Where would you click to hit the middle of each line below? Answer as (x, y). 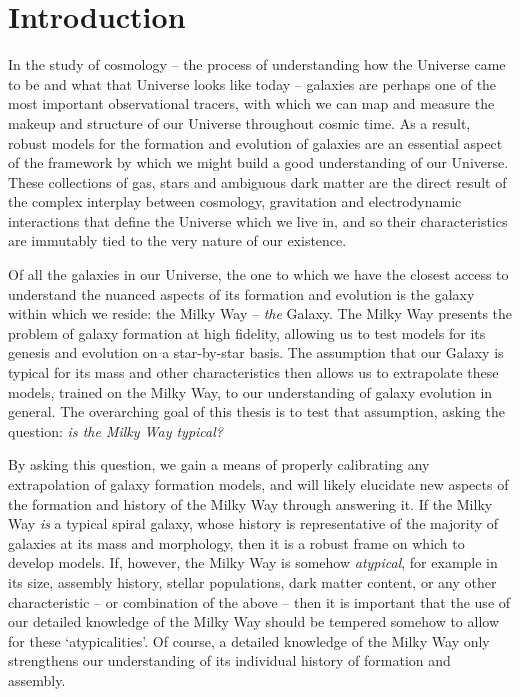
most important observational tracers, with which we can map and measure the (251, 103)
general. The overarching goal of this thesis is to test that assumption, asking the (256, 411)
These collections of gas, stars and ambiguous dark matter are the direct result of (257, 181)
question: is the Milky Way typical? (115, 430)
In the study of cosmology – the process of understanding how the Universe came (257, 64)
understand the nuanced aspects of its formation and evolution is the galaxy (241, 293)
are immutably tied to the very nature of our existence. (177, 240)
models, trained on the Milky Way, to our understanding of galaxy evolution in (250, 391)
